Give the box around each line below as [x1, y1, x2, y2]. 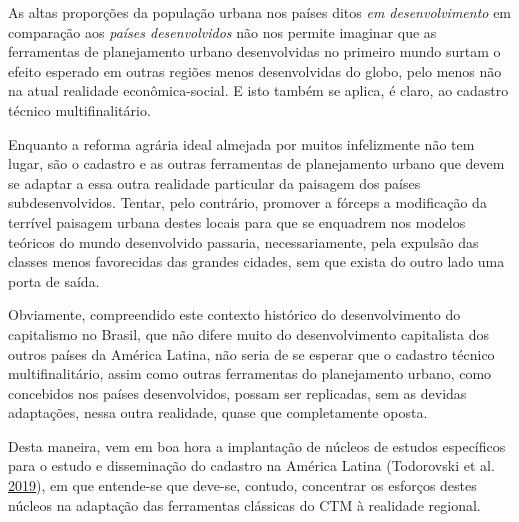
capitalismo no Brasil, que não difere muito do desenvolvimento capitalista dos [8, 323, 489, 344]
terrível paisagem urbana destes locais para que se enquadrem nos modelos [8, 211, 466, 232]
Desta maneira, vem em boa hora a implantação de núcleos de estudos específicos [8, 435, 506, 456]
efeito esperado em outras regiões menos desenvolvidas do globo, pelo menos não [8, 60, 502, 81]
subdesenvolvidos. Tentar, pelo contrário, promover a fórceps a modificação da [8, 192, 487, 213]
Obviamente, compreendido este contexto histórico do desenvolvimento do [8, 304, 461, 325]
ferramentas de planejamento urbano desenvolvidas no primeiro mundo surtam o [8, 41, 501, 62]
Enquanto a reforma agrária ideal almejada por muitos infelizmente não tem [8, 133, 475, 154]
